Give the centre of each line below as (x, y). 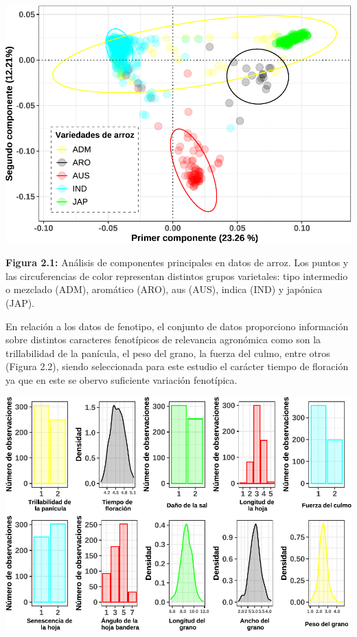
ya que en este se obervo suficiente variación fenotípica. (122, 380)
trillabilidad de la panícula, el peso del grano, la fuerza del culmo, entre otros (168, 353)
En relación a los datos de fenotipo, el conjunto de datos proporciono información (177, 326)
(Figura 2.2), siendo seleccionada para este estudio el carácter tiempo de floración (177, 366)
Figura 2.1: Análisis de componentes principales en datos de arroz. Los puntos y (177, 262)
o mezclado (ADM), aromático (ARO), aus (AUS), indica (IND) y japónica (164, 289)
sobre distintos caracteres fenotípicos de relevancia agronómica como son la (163, 339)
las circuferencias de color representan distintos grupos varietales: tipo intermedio (177, 276)
